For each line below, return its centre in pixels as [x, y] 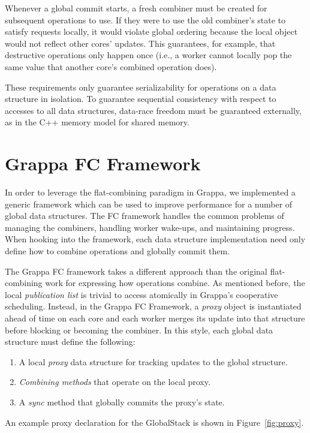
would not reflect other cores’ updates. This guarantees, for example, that [140, 43]
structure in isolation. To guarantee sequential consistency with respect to [141, 99]
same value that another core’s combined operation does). [111, 66]
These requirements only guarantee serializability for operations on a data [141, 87]
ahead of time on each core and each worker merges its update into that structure [155, 318]
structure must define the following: [70, 342]
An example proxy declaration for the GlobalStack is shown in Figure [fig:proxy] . [154, 422]
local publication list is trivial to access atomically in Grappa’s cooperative [142, 294]
